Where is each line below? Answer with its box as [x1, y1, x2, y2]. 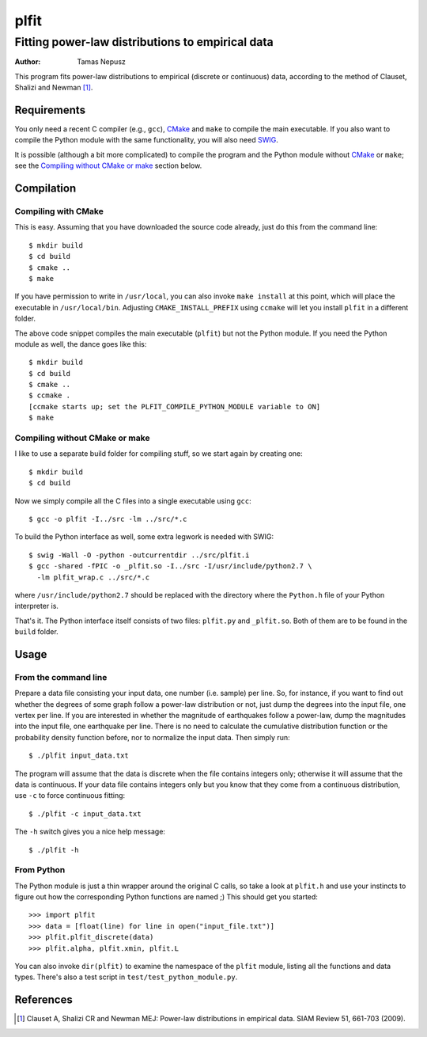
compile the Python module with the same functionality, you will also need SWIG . [14, 135, 278, 145]
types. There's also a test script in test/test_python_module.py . [14, 972, 238, 982]
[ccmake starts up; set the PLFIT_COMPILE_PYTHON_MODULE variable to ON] [28, 402, 321, 411]
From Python [14, 864, 66, 876]
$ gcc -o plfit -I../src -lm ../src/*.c [28, 515, 187, 523]
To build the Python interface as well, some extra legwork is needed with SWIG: [14, 532, 274, 541]
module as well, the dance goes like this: [14, 339, 147, 348]
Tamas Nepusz [77, 57, 127, 66]
